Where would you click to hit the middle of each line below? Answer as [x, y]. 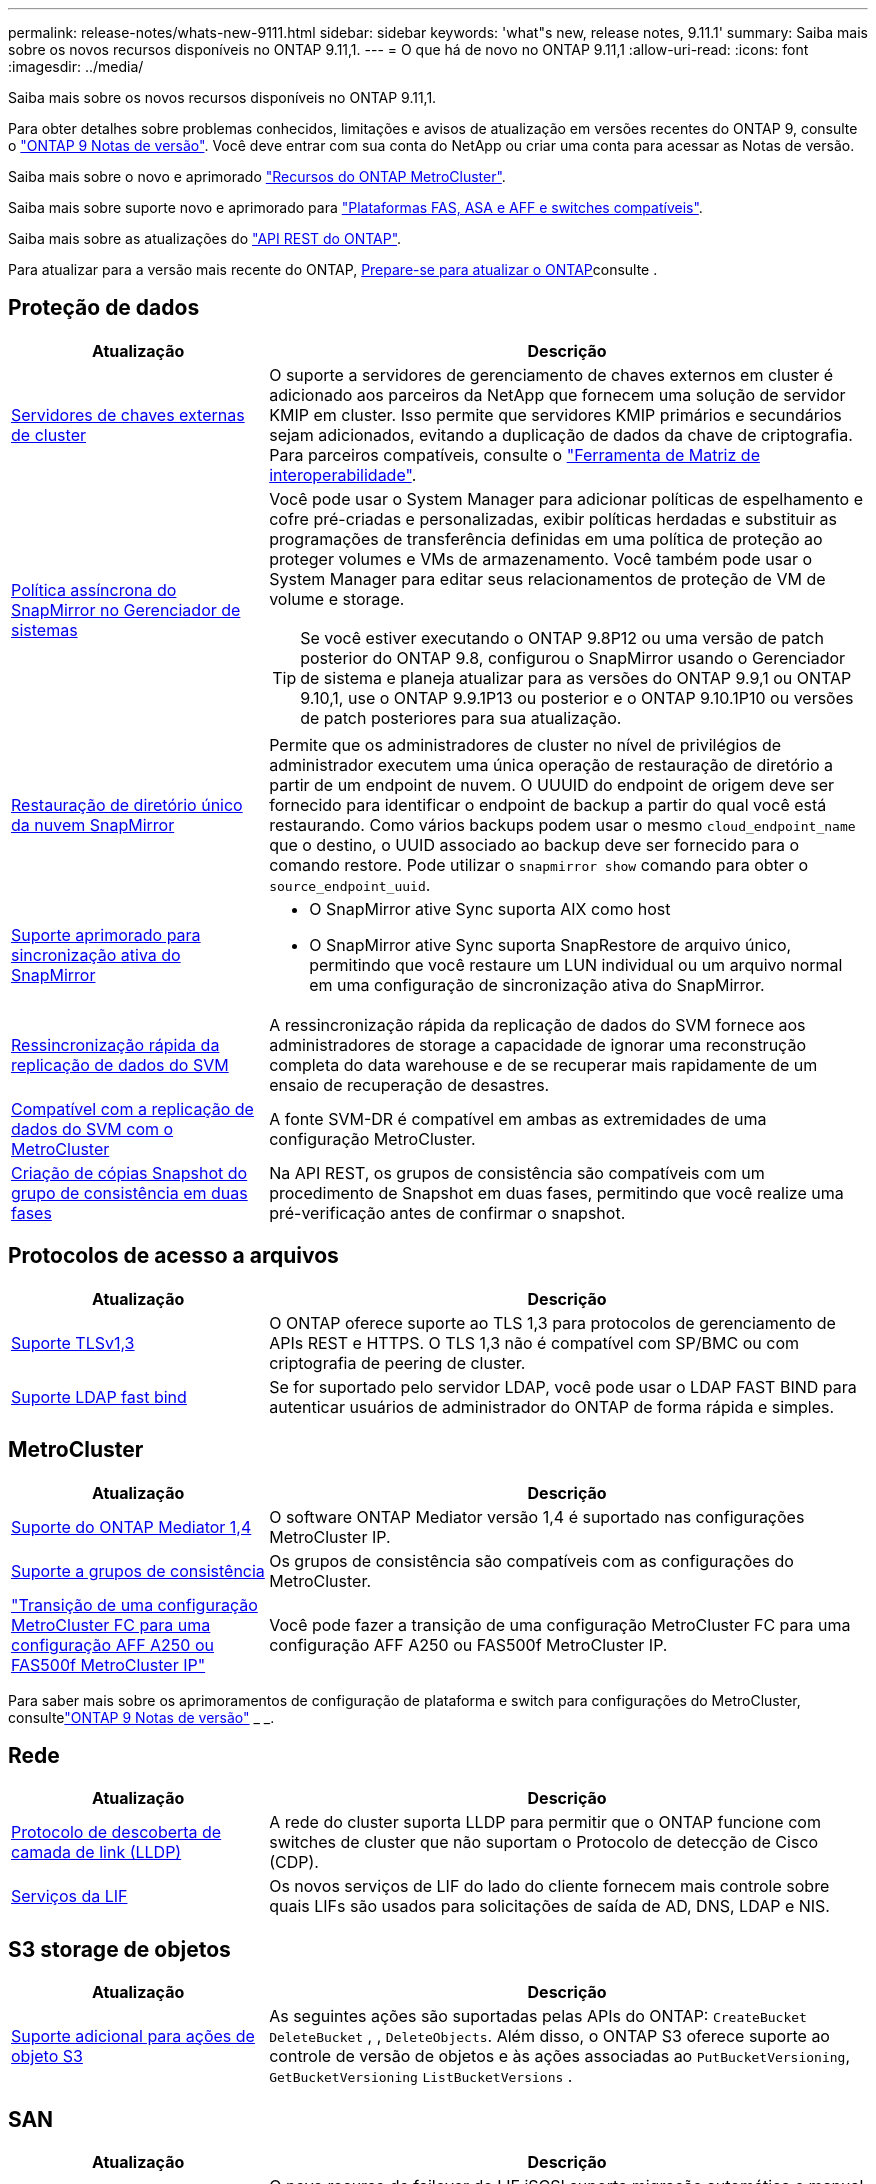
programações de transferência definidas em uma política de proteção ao [546, 538]
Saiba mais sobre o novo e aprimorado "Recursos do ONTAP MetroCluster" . [257, 176]
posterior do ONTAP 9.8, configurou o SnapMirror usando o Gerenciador [573, 657]
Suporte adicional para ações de [133, 2036]
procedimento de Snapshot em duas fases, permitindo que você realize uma [556, 1192]
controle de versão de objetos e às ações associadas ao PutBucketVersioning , [560, 2056]
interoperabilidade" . [343, 474]
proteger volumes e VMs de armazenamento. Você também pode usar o [541, 558]
